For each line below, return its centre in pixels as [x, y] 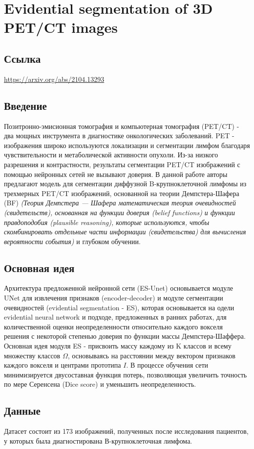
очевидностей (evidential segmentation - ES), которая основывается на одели [119, 307]
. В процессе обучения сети [167, 365]
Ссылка [22, 58]
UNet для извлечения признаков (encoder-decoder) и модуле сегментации [114, 298]
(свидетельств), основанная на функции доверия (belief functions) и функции [120, 212]
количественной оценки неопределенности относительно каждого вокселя [113, 326]
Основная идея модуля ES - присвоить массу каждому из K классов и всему [118, 346]
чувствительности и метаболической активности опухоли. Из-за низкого [111, 155]
